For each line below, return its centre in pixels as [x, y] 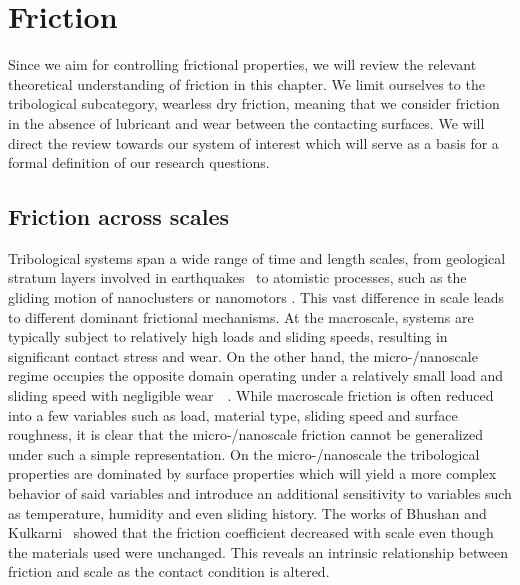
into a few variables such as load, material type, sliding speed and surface [233, 414]
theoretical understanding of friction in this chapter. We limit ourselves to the [246, 83]
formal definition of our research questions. [139, 162]
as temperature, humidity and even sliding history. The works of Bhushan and [247, 512]
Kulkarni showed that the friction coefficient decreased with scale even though [251, 532]
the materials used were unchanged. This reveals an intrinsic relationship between [258, 551]
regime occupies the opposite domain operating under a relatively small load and [256, 375]
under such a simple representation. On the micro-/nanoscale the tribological [244, 453]
